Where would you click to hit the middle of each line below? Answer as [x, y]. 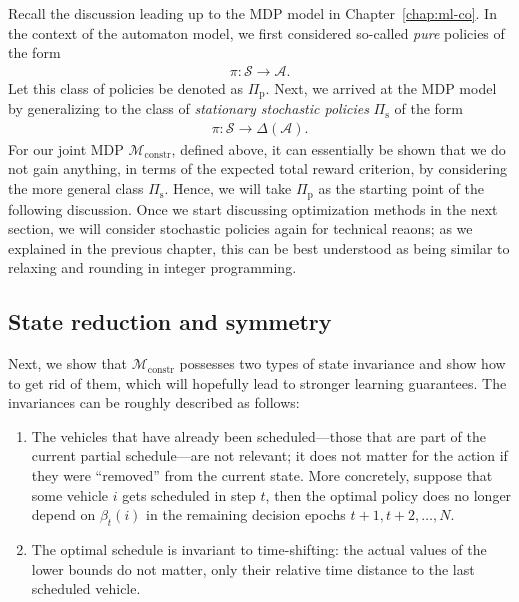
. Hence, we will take [228, 188]
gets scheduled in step [189, 494]
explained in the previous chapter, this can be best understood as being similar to [259, 247]
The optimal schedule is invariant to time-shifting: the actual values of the [259, 549]
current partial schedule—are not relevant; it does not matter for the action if [269, 455]
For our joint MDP [66, 148]
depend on [63, 514]
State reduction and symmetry [170, 321]
